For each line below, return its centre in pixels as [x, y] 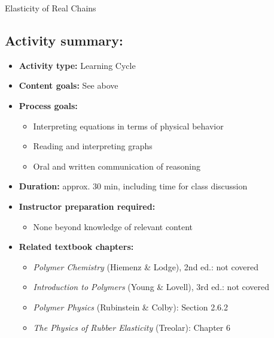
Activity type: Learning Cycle [77, 65]
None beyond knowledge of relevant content [113, 226]
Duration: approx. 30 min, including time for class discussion [133, 186]
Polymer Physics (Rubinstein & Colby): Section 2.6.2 [130, 307]
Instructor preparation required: [87, 206]
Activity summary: [64, 40]
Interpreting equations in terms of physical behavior [128, 126]
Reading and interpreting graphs [93, 146]
